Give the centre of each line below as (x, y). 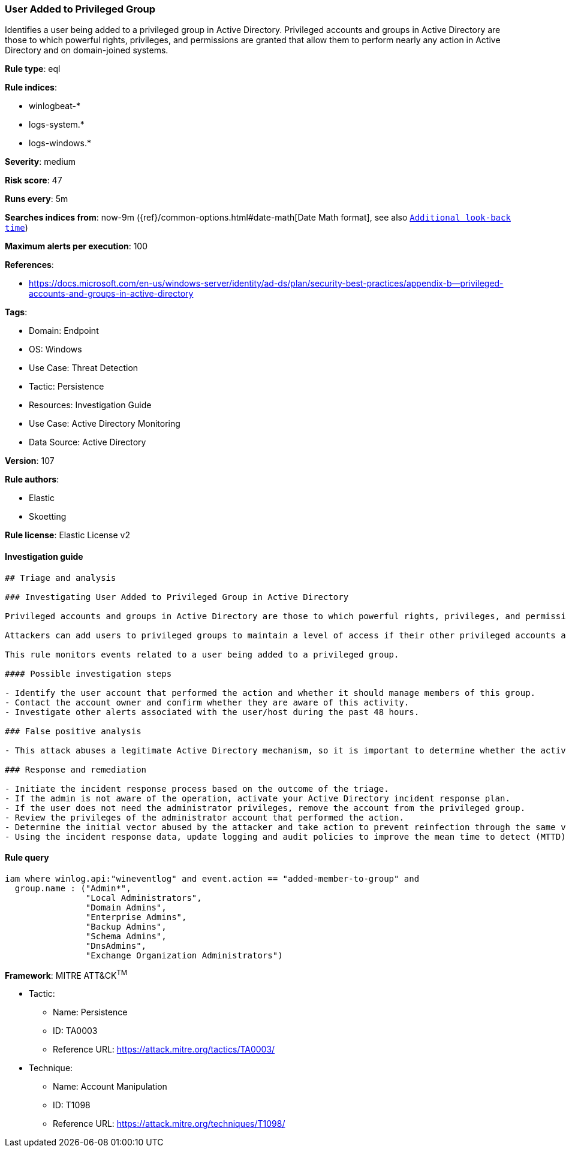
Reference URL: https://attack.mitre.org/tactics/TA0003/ (164, 1050)
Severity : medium (40, 162)
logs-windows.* (60, 143)
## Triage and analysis (61, 577)
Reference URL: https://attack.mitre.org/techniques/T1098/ (169, 1124)
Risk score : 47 (34, 180)
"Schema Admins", (126, 936)
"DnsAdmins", (116, 946)
